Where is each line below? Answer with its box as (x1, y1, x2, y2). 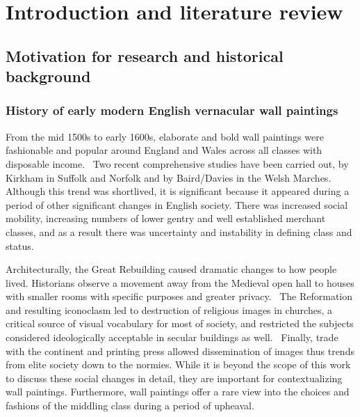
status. (6, 238, 34, 253)
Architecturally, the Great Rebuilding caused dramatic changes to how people (6, 262, 337, 276)
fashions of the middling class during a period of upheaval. (6, 398, 254, 413)
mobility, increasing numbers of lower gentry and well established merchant (6, 211, 326, 226)
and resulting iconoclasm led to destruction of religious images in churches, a (6, 302, 332, 317)
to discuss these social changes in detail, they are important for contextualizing (6, 370, 343, 385)
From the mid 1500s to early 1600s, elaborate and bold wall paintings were (6, 129, 324, 143)
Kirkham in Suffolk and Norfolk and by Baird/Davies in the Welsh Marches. (6, 170, 332, 184)
